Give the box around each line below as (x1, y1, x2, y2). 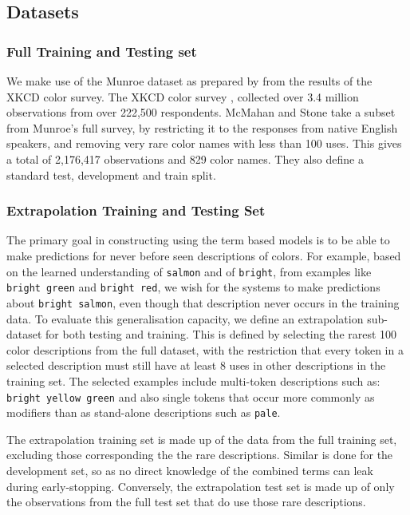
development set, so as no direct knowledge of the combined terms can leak (6, 462, 373, 478)
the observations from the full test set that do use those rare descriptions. (6, 493, 366, 510)
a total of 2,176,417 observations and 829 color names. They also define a (6, 150, 364, 167)
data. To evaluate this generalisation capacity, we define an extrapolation (6, 310, 364, 327)
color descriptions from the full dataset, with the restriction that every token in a (6, 341, 404, 358)
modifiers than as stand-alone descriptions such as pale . (6, 404, 281, 421)
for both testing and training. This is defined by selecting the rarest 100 (45, 326, 397, 343)
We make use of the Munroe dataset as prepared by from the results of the (6, 73, 373, 89)
